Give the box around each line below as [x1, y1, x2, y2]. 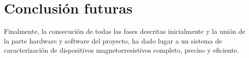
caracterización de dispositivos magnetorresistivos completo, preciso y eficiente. [4, 45, 239, 55]
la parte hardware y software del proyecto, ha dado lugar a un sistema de [4, 35, 222, 45]
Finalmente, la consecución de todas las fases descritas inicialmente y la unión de [4, 26, 246, 36]
